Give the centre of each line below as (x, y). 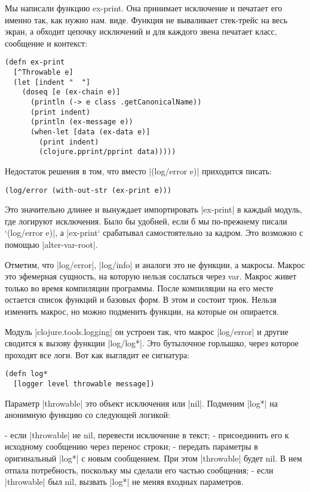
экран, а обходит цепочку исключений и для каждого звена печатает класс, (141, 31)
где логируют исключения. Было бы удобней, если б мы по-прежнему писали (146, 221)
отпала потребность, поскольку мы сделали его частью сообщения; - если (139, 470)
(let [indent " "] (52, 82)
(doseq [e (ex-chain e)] (71, 92)
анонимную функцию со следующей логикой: (88, 415)
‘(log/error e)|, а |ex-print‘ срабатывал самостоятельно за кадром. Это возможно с (154, 233)
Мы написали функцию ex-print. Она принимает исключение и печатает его (144, 8)
